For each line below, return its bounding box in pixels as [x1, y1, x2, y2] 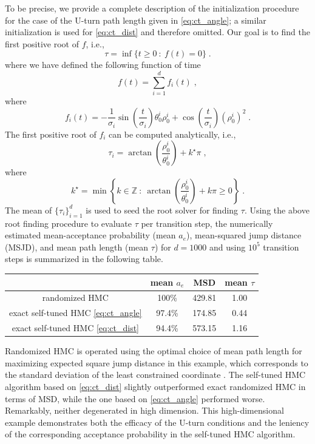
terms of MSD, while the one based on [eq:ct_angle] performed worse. [5, 392, 265, 405]
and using [209, 240, 246, 253]
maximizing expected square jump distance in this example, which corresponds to [5, 356, 308, 369]
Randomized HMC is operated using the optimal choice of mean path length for [5, 345, 302, 357]
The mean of [5, 203, 52, 216]
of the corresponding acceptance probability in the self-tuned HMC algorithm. [5, 428, 296, 440]
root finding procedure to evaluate [5, 217, 132, 229]
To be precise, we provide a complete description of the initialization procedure [5, 2, 299, 14]
